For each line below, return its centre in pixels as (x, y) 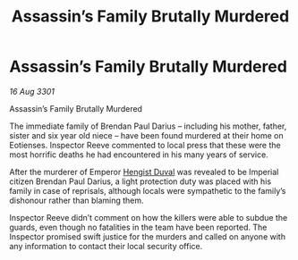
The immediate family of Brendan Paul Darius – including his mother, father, (148, 126)
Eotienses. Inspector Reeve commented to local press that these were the (145, 145)
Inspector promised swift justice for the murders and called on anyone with (148, 236)
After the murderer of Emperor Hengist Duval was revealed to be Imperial (144, 172)
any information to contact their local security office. (106, 246)
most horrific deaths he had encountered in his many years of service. (139, 155)
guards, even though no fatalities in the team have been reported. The (138, 227)
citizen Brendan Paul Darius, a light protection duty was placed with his (140, 181)
